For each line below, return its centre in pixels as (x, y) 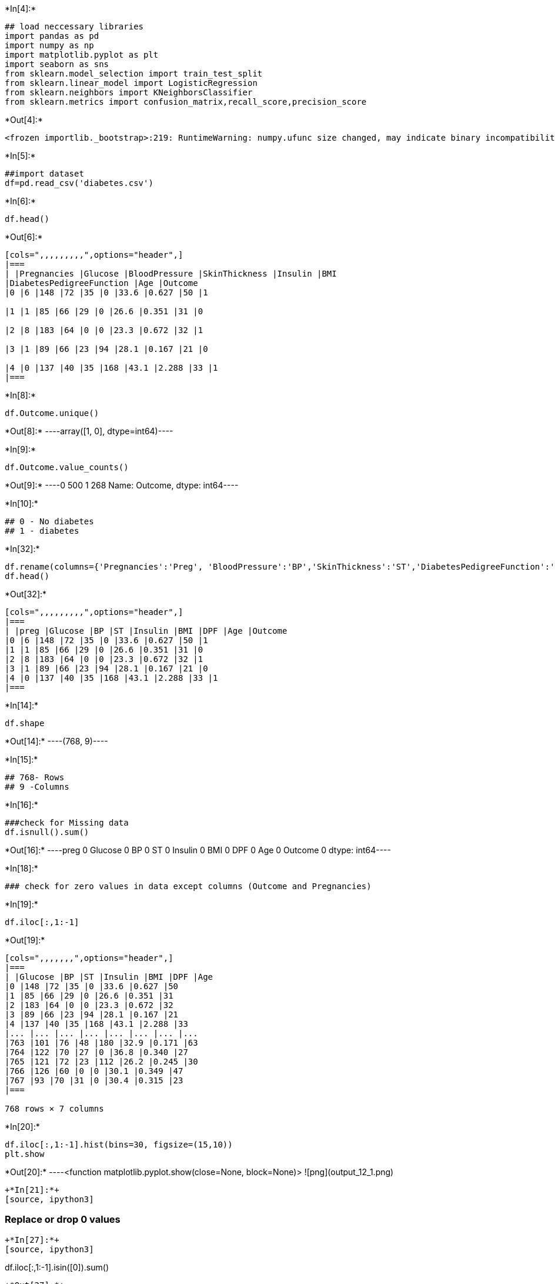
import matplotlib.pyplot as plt (82, 55)
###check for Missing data (67, 823)
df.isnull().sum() (47, 832)
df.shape (25, 723)
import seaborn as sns (57, 64)
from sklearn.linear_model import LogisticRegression (131, 83)
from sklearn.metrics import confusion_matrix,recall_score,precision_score (186, 102)
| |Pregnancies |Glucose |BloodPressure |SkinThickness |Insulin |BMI (171, 274)
